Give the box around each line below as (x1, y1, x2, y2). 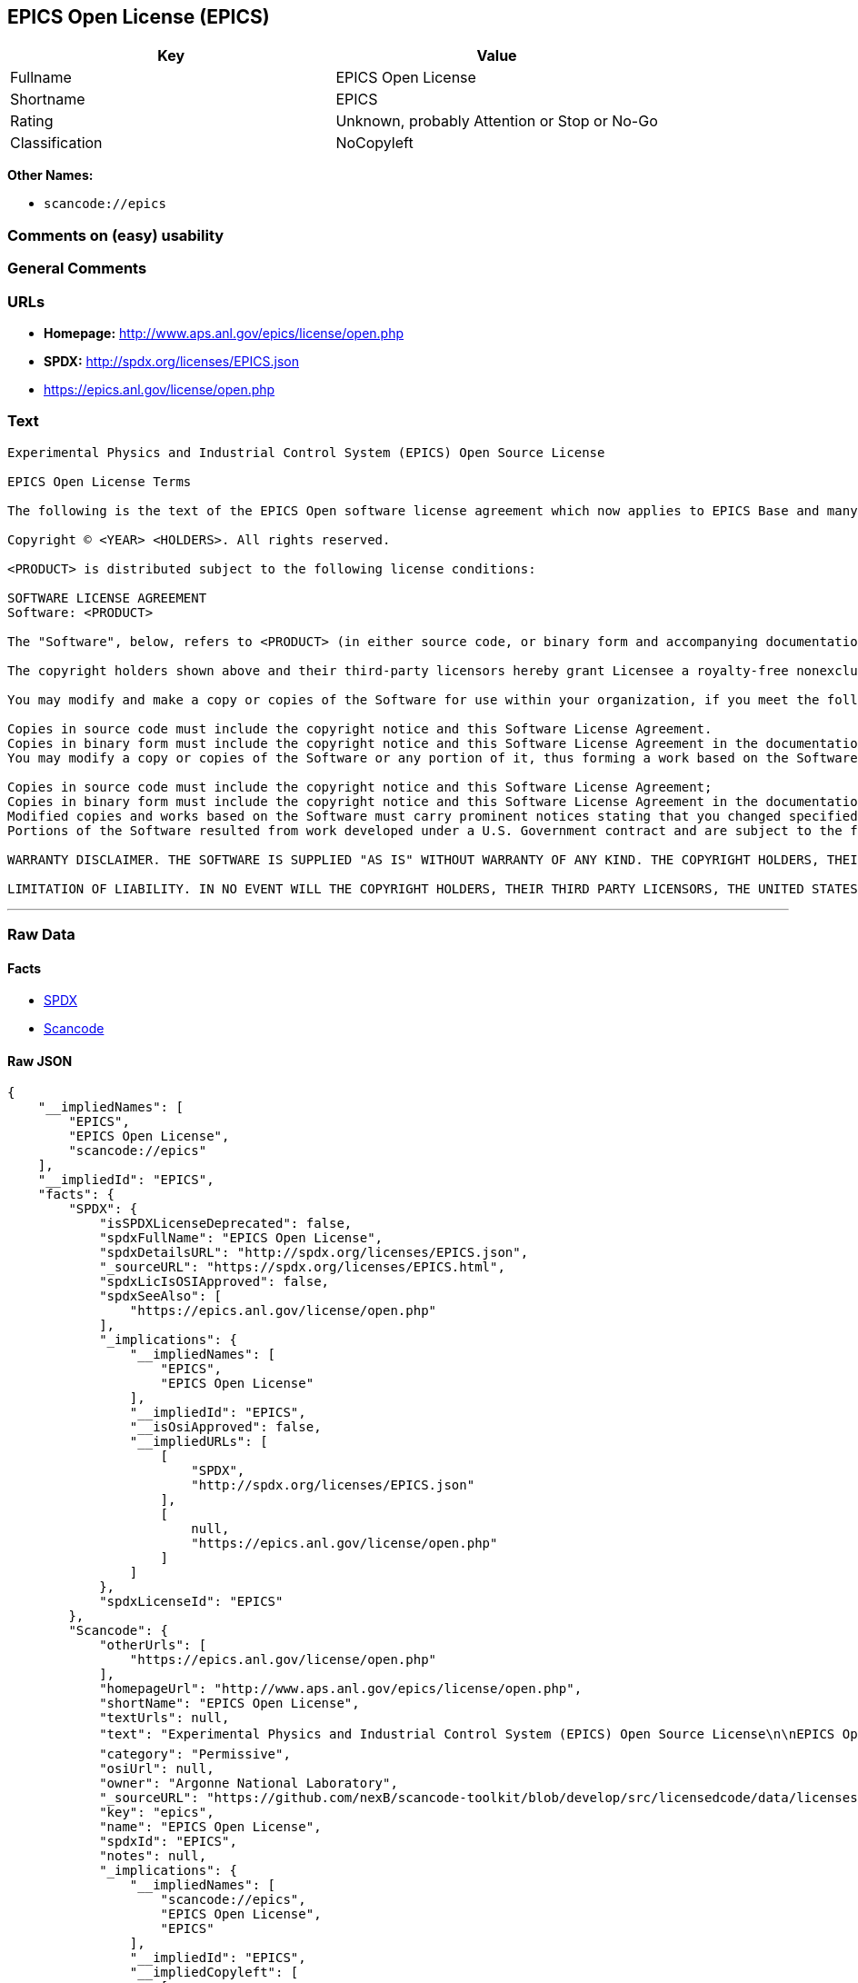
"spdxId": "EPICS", (99, 1834, 237, 1849)
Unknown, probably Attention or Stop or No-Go (335, 112, 658, 131)
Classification (10, 134, 103, 153)
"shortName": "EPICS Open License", (99, 1696, 360, 1711)
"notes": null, (99, 1848, 207, 1864)
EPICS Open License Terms (7, 473, 192, 489)
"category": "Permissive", (99, 1747, 291, 1762)
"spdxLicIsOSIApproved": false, (99, 1274, 330, 1290)
